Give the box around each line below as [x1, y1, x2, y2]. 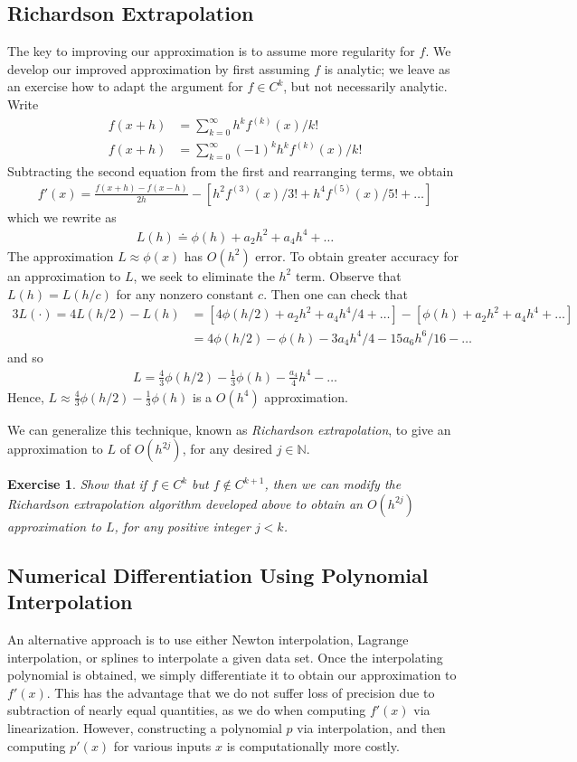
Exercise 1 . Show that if [7, 475, 147, 494]
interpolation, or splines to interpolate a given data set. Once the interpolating [7, 647, 443, 666]
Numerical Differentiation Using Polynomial [7, 560, 429, 588]
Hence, [7, 387, 44, 406]
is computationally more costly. [226, 736, 400, 755]
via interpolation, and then [297, 718, 446, 737]
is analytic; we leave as [324, 59, 450, 78]
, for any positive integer [114, 516, 251, 535]
